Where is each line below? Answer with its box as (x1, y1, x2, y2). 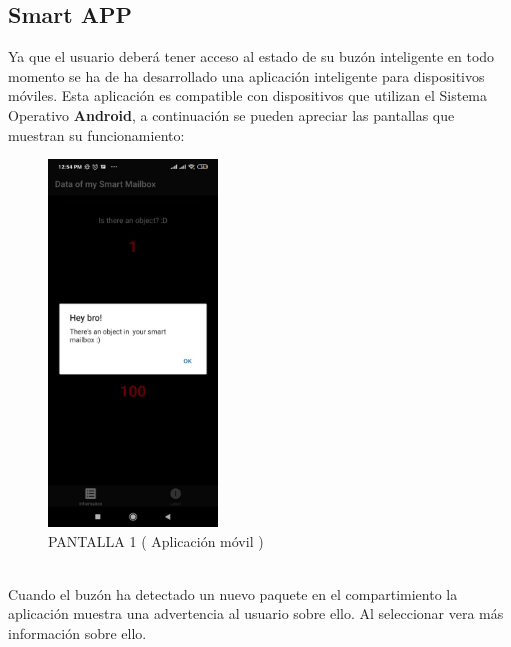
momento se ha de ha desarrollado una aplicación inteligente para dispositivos (8, 65, 485, 86)
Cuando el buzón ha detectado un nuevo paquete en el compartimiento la (8, 583, 458, 604)
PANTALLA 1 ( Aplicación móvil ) (48, 530, 264, 551)
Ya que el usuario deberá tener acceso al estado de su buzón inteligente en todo (8, 46, 495, 67)
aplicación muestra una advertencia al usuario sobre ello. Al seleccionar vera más (8, 603, 504, 624)
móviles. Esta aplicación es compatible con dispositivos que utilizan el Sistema (8, 85, 488, 106)
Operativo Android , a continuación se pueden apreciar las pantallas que (8, 104, 455, 125)
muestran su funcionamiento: (8, 124, 185, 145)
